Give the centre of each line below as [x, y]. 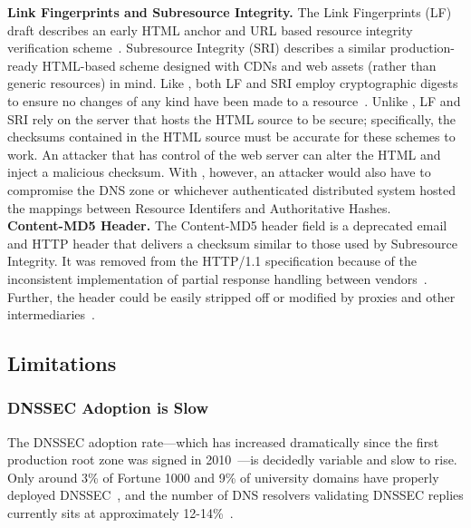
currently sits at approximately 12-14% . [120, 513]
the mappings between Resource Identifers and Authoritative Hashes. [199, 207]
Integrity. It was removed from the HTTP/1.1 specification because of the [212, 261]
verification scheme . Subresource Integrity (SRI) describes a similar [197, 48]
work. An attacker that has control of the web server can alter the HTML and [224, 154]
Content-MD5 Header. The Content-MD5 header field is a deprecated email [227, 225]
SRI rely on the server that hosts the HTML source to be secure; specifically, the [231, 118]
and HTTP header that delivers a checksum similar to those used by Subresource [233, 243]
